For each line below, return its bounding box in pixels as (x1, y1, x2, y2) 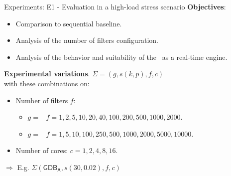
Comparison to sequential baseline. (15, 18, 122, 28)
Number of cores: (15, 145, 68, 156)
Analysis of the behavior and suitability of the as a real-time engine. (15, 51, 228, 62)
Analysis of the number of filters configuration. (15, 35, 159, 45)
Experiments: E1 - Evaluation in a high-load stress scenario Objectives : (4, 1, 226, 11)
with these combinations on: (4, 78, 90, 88)
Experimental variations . (4, 68, 90, 79)
